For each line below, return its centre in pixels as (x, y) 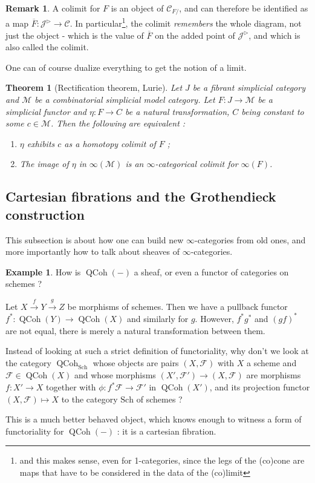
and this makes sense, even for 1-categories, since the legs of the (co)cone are (162, 460)
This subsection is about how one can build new (95, 239)
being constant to (273, 111)
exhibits (41, 143)
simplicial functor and (46, 111)
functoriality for (35, 431)
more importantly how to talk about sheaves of (93, 251)
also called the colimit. (47, 47)
